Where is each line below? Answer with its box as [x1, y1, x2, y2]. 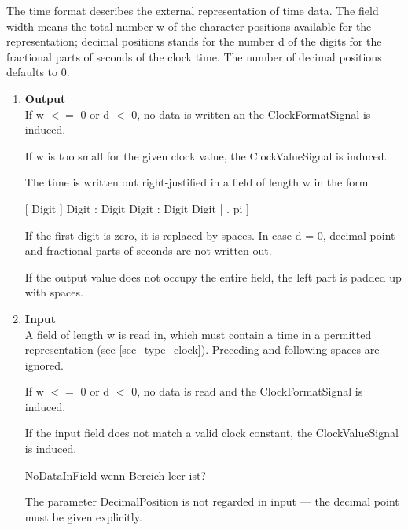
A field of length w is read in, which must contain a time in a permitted [24, 326, 372, 342]
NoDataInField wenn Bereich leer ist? [24, 466, 206, 483]
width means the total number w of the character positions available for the [6, 17, 372, 34]
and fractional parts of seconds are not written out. [24, 242, 272, 259]
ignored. [24, 356, 64, 373]
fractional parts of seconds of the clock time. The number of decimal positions [6, 48, 382, 64]
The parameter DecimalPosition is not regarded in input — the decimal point [24, 493, 399, 510]
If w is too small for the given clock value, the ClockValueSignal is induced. [24, 147, 388, 164]
